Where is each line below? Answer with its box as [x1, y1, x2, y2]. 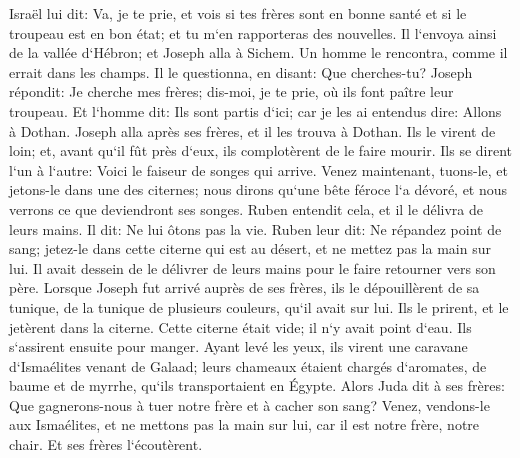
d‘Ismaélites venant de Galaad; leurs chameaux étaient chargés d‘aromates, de [9, 355, 487, 376]
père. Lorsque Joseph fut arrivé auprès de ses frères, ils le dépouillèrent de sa [9, 277, 480, 298]
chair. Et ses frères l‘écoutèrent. [9, 434, 203, 455]
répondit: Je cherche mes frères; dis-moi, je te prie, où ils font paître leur [9, 81, 454, 102]
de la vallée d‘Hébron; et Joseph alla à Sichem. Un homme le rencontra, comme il [9, 42, 508, 63]
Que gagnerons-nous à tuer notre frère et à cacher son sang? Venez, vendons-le [9, 394, 490, 415]
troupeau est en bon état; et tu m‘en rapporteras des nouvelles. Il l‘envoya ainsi [9, 22, 497, 43]
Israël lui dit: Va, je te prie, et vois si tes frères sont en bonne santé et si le [9, 3, 467, 23]
